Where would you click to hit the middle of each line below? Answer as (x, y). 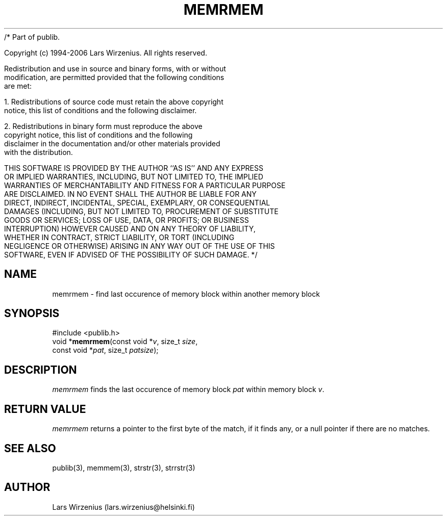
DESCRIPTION (41, 370)
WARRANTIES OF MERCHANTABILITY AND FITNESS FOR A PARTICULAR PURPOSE (145, 185)
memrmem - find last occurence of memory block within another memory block (186, 294)
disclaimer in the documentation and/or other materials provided (112, 143)
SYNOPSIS (32, 314)
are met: (18, 86)
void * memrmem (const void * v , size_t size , (125, 342)
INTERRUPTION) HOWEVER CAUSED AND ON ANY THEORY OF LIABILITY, (130, 228)
